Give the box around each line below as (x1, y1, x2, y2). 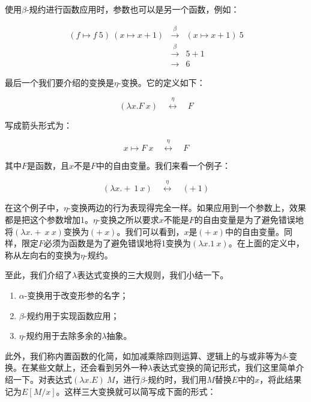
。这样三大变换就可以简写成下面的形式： (56, 385, 216, 397)
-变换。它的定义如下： (118, 76, 205, 89)
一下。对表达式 (13, 373, 72, 385)
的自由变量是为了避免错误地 (194, 213, 304, 226)
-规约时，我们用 (145, 373, 207, 385)
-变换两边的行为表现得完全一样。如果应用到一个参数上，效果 (67, 201, 306, 214)
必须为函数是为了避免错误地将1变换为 (44, 237, 192, 249)
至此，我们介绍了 (5, 269, 72, 281)
